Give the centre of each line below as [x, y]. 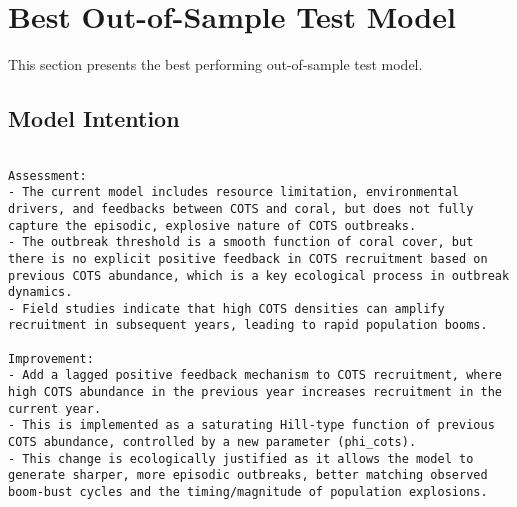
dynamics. [40, 292]
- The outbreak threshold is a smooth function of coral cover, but [241, 242]
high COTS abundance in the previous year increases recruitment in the [255, 392]
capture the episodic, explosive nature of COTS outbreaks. [212, 225]
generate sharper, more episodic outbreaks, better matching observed [248, 475]
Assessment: [47, 175]
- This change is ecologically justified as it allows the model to [241, 458]
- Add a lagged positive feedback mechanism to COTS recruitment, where [255, 375]
